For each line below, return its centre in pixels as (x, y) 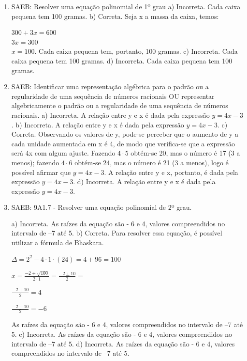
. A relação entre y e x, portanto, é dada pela (171, 172)
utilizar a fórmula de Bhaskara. (58, 243)
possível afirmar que (41, 172)
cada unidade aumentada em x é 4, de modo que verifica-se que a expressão (123, 143)
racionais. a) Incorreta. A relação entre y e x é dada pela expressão (110, 115)
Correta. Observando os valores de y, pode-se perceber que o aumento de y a (125, 134)
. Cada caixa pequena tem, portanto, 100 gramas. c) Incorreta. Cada (136, 51)
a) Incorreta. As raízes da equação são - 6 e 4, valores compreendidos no (118, 223)
